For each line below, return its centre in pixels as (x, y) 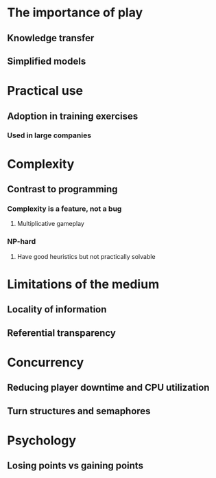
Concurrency (46, 362)
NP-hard (22, 242)
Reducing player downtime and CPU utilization (108, 388)
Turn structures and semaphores (79, 411)
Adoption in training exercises (73, 116)
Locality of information (57, 309)
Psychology (42, 440)
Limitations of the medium (83, 284)
